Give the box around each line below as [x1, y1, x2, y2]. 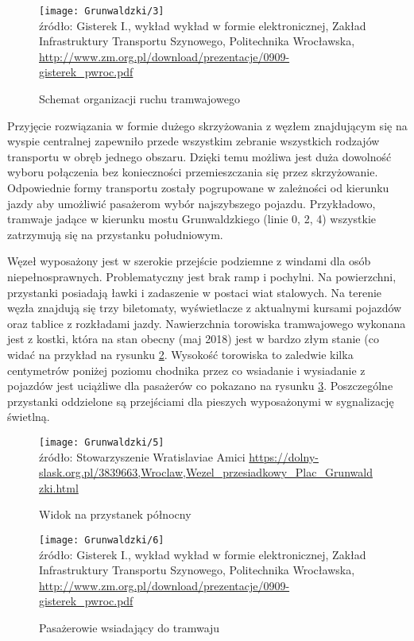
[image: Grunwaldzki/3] [39, 6, 164, 17]
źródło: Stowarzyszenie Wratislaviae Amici [39, 448, 246, 465]
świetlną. [7, 408, 50, 425]
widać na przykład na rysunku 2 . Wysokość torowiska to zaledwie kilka [7, 346, 354, 362]
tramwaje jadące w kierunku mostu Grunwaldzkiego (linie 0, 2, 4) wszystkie [7, 210, 376, 227]
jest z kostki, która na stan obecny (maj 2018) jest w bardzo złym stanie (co [7, 330, 379, 347]
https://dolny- [249, 448, 319, 465]
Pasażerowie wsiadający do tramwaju [39, 619, 220, 635]
